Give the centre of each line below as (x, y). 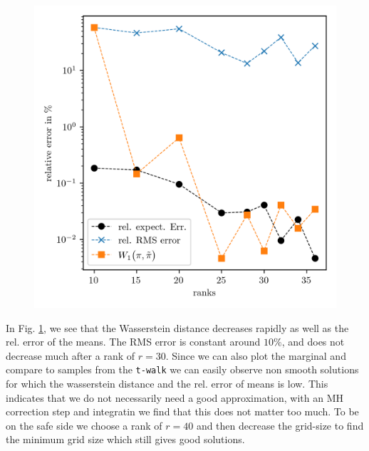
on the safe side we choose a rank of (84, 425)
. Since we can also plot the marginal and (256, 355)
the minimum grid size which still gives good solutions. (125, 439)
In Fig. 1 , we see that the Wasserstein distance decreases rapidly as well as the (177, 327)
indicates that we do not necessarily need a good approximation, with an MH (175, 397)
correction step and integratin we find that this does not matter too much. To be (182, 411)
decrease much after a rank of (71, 355)
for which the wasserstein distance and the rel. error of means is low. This (167, 384)
